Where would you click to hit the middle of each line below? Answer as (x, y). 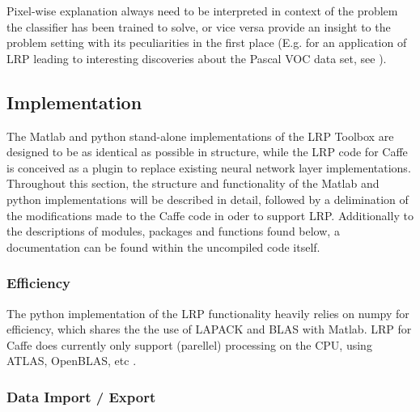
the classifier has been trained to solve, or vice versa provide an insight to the (199, 26)
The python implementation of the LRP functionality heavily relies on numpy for (208, 313)
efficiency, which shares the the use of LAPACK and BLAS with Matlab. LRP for (209, 329)
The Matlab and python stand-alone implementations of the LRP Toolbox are (200, 136)
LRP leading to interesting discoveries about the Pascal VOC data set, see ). (197, 58)
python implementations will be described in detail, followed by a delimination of (208, 199)
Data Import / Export (81, 396)
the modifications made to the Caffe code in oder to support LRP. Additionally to (210, 215)
